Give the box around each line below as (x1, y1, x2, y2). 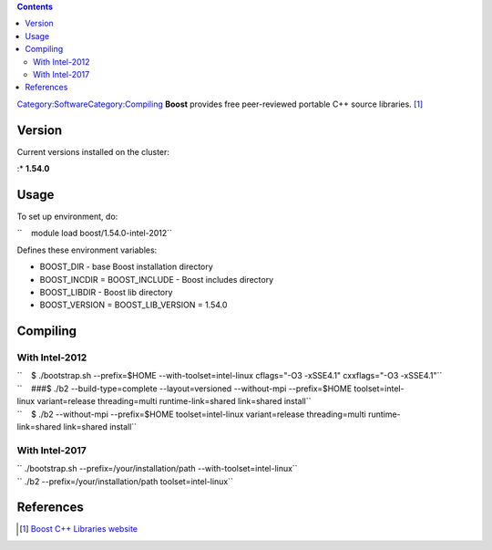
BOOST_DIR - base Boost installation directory (39, 261, 213, 273)
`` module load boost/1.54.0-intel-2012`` (16, 228, 173, 239)
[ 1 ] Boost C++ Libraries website (19, 524, 138, 534)
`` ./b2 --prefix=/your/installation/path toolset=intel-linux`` (16, 475, 234, 487)
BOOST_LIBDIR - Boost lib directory (39, 286, 173, 297)
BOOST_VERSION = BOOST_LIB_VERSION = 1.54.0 (39, 299, 228, 310)
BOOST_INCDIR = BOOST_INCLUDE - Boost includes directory (39, 274, 274, 285)
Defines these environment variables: (16, 244, 158, 255)
